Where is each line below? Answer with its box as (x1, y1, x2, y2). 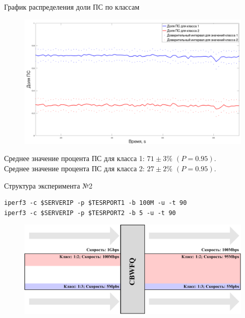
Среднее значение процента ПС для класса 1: (4, 153, 145, 164)
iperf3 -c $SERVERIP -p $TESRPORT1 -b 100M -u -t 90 (4, 199, 187, 207)
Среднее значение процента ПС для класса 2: (4, 163, 145, 173)
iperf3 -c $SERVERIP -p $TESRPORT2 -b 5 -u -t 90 (4, 209, 176, 217)
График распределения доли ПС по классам (4, 2, 140, 12)
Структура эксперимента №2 (4, 180, 93, 191)
